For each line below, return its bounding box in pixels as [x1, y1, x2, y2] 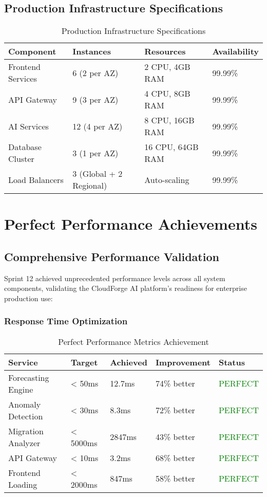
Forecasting [8, 371, 49, 383]
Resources [144, 45, 186, 58]
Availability [212, 45, 259, 58]
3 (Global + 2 [72, 168, 123, 180]
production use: [4, 292, 53, 303]
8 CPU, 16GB [144, 114, 195, 126]
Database [8, 141, 42, 153]
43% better [155, 431, 195, 443]
